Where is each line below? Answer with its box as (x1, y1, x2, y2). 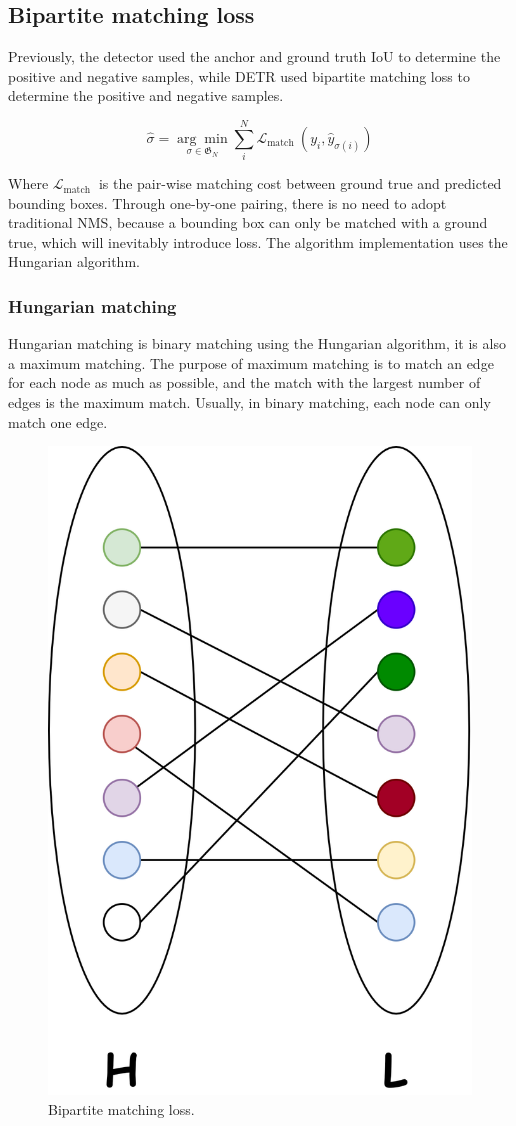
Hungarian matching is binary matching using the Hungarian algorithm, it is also (8, 333, 506, 354)
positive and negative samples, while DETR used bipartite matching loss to (8, 65, 470, 86)
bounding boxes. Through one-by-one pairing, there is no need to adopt (8, 192, 447, 213)
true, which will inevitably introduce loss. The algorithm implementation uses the (8, 231, 508, 252)
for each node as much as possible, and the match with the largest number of (8, 372, 481, 393)
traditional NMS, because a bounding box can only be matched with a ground (8, 212, 488, 233)
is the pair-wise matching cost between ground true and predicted (98, 173, 502, 194)
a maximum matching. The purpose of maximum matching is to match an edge (8, 352, 494, 373)
